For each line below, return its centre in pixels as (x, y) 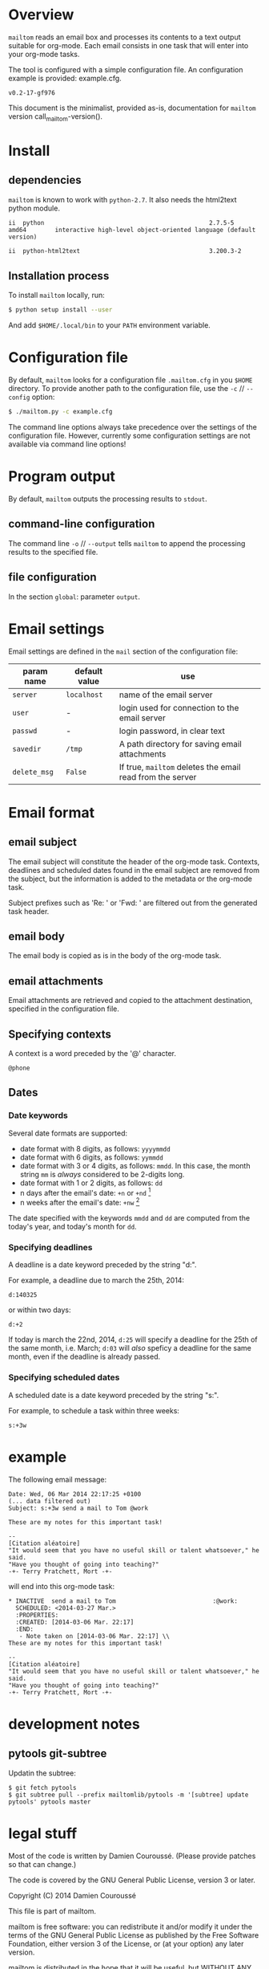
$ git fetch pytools (43, 1788)
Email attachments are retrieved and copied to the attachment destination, (130, 1001)
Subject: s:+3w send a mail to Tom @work (78, 1508)
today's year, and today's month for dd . (73, 1227)
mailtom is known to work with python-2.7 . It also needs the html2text (122, 199)
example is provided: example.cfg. (65, 78)
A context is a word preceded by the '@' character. (92, 1054)
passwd (25, 731)
